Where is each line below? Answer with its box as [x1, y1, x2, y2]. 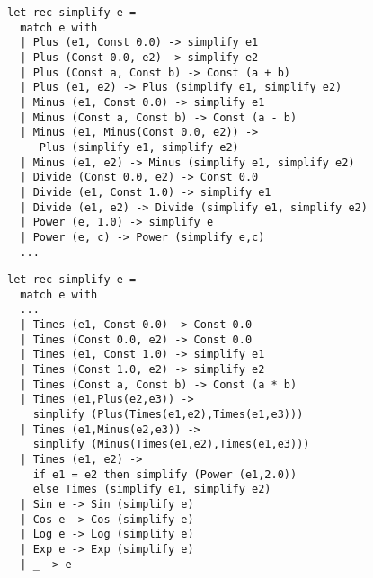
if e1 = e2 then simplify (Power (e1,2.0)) [32, 467, 298, 481]
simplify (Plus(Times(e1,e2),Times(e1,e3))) [32, 408, 304, 422]
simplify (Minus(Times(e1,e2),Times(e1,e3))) [32, 438, 310, 451]
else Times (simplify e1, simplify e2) [32, 483, 271, 496]
